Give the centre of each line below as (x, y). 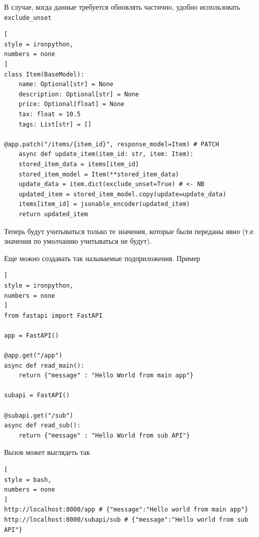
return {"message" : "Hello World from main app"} (106, 376)
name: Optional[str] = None (66, 84)
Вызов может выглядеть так (47, 452)
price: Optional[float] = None (71, 104)
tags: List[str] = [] (55, 124)
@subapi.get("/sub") (39, 415)
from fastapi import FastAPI (53, 315)
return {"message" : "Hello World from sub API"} (104, 435)
